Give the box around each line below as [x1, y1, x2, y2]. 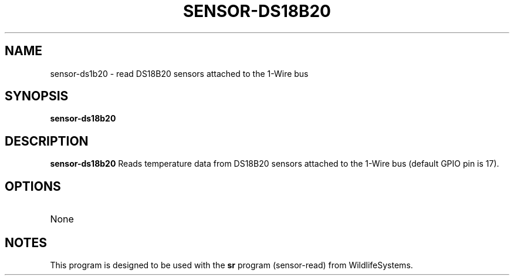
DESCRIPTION [5, 133, 89, 149]
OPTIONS [5, 178, 61, 194]
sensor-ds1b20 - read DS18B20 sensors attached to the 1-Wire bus [50, 68, 309, 79]
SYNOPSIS [5, 89, 69, 104]
